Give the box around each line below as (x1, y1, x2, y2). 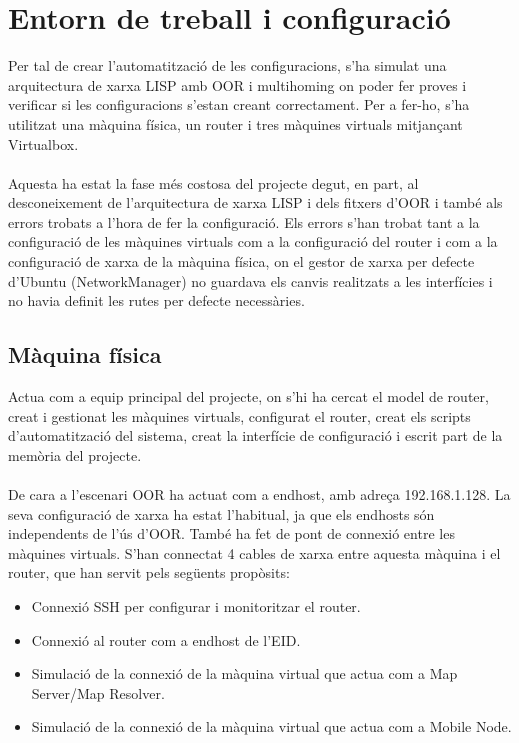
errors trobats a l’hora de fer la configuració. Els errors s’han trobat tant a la (8, 211, 480, 232)
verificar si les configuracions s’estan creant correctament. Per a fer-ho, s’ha (8, 94, 470, 115)
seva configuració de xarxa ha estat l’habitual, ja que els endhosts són (8, 503, 435, 524)
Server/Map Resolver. (31, 682, 165, 703)
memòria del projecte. (8, 444, 142, 465)
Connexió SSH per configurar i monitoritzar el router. (31, 595, 361, 616)
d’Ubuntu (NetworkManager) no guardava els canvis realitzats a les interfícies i (8, 270, 493, 291)
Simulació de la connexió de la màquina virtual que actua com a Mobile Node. (31, 716, 512, 737)
